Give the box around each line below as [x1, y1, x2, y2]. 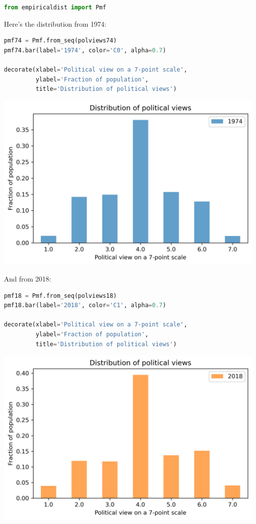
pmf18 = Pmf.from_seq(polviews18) [4, 292, 117, 299]
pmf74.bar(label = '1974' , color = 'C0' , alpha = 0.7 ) [4, 46, 166, 54]
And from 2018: [4, 274, 51, 284]
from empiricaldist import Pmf [4, 4, 106, 11]
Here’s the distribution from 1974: [4, 18, 106, 29]
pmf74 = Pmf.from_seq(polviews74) [4, 37, 117, 44]
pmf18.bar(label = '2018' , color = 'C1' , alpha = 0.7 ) [4, 302, 166, 309]
